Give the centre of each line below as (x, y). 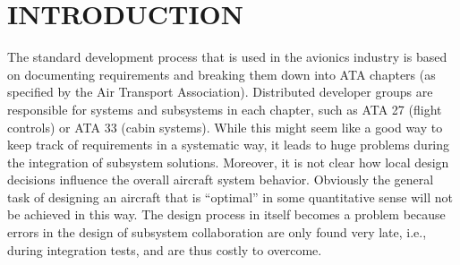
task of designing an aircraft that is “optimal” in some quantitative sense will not (230, 197)
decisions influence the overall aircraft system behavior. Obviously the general (221, 180)
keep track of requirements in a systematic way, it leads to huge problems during (229, 145)
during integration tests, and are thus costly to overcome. (165, 249)
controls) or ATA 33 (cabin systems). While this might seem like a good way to (225, 127)
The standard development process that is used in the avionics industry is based (227, 57)
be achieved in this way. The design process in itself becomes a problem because (226, 214)
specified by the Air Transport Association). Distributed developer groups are (220, 92)
